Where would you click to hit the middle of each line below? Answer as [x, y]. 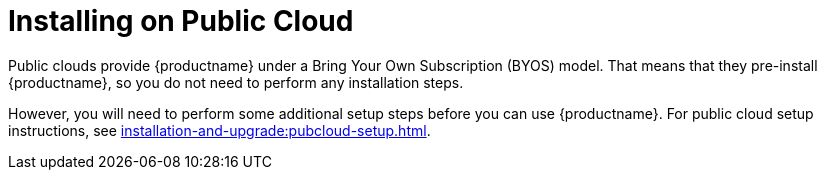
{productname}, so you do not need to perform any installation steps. [236, 82]
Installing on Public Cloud [181, 21]
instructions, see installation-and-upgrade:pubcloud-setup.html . [219, 130]
